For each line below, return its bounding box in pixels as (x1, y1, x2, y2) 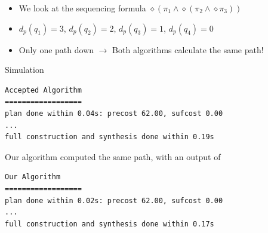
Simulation (5, 63, 44, 76)
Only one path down (19, 43, 94, 56)
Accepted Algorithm (5, 85, 82, 94)
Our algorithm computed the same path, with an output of (5, 150, 221, 163)
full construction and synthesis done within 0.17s (5, 219, 214, 228)
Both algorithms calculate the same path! (112, 43, 264, 56)
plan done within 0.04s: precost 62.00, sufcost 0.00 (5, 109, 223, 118)
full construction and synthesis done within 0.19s (5, 133, 214, 142)
